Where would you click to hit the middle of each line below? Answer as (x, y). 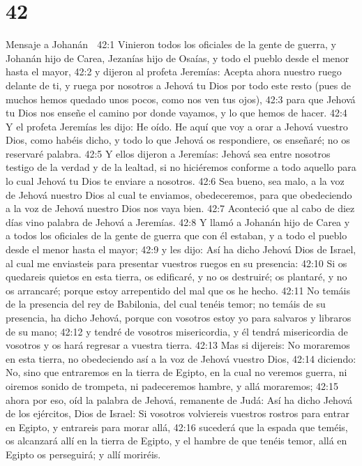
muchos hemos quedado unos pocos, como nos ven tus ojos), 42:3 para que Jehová (181, 99)
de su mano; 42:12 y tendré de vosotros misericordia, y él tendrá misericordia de (177, 331)
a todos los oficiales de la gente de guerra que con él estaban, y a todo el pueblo (176, 235)
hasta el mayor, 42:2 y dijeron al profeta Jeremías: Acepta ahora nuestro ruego (174, 72)
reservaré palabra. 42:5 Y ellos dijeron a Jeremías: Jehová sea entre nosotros (168, 153)
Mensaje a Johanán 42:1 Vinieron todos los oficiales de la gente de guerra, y (171, 44)
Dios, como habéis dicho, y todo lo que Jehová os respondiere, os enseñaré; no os (178, 140)
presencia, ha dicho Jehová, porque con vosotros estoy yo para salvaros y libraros (179, 317)
